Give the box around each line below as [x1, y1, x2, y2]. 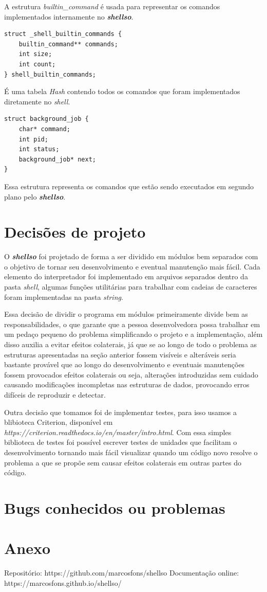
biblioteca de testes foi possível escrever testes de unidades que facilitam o [4, 437, 237, 447]
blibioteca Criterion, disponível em [4, 417, 113, 427]
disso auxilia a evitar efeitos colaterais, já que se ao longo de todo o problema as [4, 338, 257, 349]
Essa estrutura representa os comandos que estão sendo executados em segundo [4, 181, 254, 191]
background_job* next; [18, 155, 96, 163]
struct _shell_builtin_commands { [4, 30, 122, 38]
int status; [18, 146, 60, 153]
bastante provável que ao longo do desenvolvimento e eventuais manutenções [4, 359, 245, 370]
